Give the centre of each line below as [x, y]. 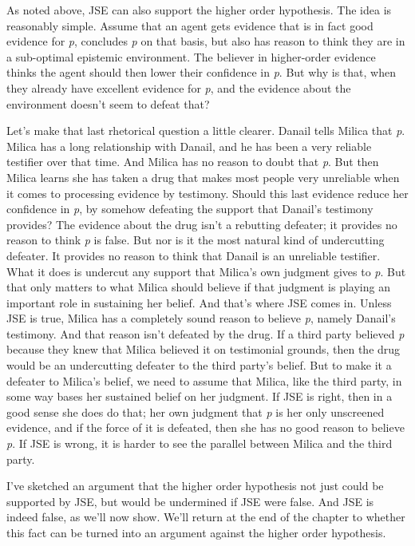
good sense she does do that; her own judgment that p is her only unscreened [196, 411]
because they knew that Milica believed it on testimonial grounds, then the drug [204, 349]
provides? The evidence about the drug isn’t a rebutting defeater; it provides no [202, 224]
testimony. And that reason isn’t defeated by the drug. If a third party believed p [206, 333]
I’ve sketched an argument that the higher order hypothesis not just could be [195, 486]
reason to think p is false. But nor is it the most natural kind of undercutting [196, 240]
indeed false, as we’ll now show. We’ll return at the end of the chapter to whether [206, 517]
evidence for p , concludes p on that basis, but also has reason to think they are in [206, 41]
